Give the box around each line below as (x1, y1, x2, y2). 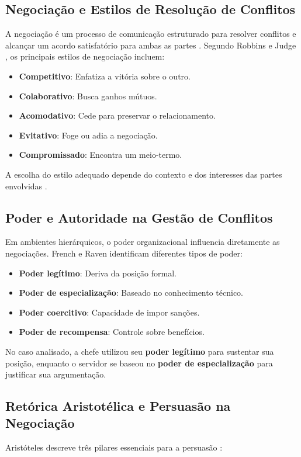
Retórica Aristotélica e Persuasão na (5, 397, 231, 415)
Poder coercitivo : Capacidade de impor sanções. (19, 306, 200, 318)
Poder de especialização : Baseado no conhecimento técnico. (19, 286, 244, 299)
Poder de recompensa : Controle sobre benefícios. (19, 326, 205, 338)
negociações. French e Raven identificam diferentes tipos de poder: (5, 247, 243, 259)
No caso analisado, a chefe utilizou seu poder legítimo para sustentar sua (5, 345, 274, 357)
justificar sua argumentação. (5, 368, 106, 380)
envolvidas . (5, 179, 47, 192)
